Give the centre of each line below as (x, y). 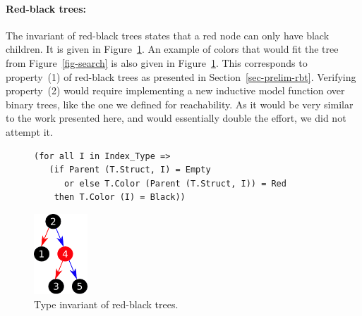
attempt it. (29, 131)
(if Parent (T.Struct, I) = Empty (130, 170)
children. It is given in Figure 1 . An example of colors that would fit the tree (172, 49)
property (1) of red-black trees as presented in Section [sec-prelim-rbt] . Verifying (181, 76)
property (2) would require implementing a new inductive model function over (175, 90)
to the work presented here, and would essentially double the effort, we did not (176, 118)
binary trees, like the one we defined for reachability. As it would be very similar (180, 104)
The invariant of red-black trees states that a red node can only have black (168, 35)
